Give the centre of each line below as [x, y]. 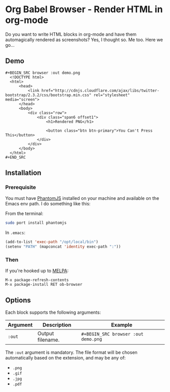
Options [18, 300]
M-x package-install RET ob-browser [44, 285]
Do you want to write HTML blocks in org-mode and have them [71, 34]
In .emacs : [15, 233]
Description [57, 325]
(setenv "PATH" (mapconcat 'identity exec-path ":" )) [63, 247]
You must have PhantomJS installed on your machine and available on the [82, 198]
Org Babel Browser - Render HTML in [84, 9]
